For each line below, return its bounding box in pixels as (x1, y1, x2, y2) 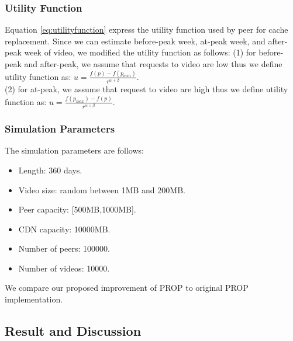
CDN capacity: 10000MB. (18, 222, 111, 235)
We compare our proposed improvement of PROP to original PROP (5, 281, 249, 294)
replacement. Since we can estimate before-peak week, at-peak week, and (5, 34, 266, 47)
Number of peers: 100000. (18, 242, 110, 255)
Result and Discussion (5, 322, 142, 340)
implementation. (5, 293, 63, 305)
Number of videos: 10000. (18, 262, 110, 274)
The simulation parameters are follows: (5, 144, 144, 156)
